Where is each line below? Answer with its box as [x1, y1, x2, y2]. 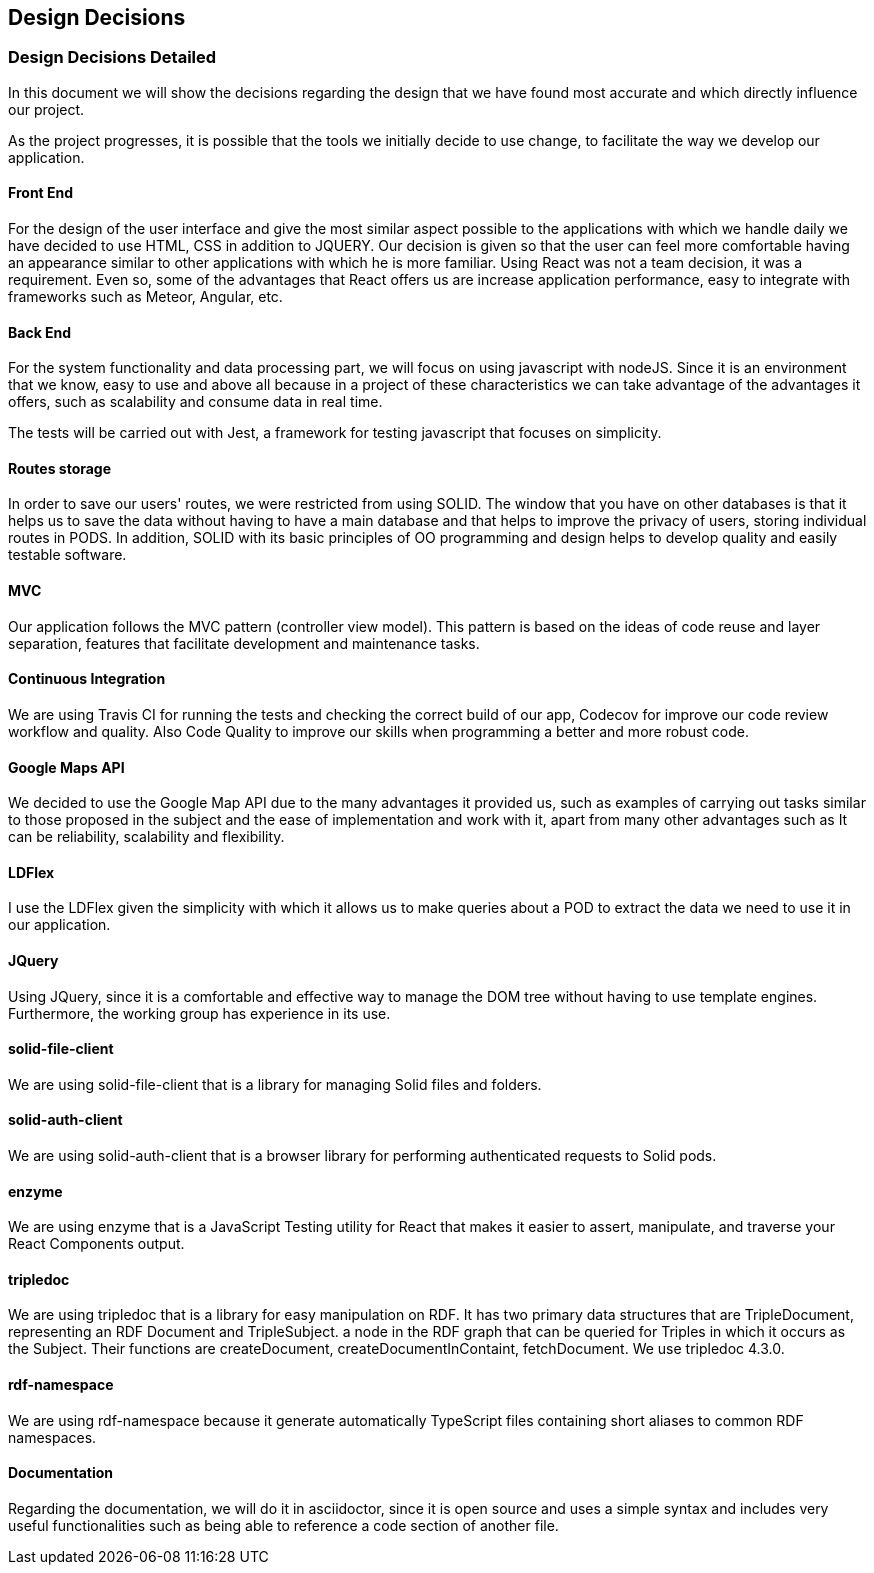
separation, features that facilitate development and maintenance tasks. [8, 634, 480, 652]
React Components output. [8, 1235, 185, 1253]
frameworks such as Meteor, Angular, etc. [8, 288, 283, 306]
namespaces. [8, 1428, 97, 1446]
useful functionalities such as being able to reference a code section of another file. [8, 1516, 559, 1534]
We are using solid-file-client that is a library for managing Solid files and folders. [8, 1075, 542, 1093]
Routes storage [8, 459, 112, 477]
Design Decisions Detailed [8, 47, 217, 68]
